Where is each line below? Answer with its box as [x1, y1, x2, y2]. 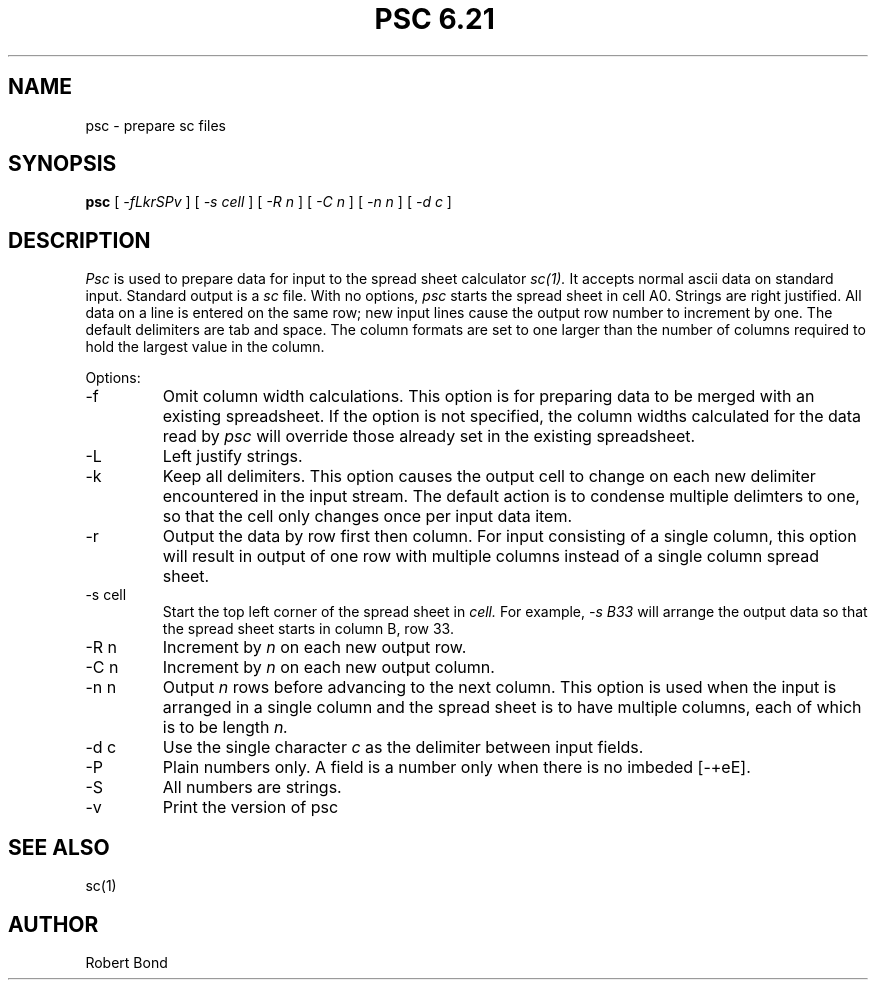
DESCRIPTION [8, 227, 151, 253]
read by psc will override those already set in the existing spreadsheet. [162, 426, 696, 447]
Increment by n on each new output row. [162, 637, 467, 658]
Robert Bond [85, 953, 168, 971]
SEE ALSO [8, 834, 110, 860]
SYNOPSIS [8, 151, 117, 177]
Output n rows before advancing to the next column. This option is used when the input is [162, 677, 837, 698]
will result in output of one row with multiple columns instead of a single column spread [162, 546, 820, 567]
